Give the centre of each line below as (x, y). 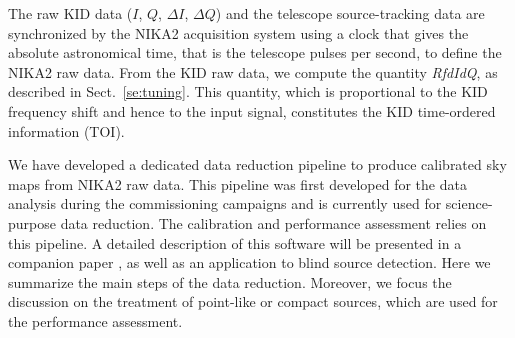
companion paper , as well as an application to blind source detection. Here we (249, 262)
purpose (32, 222)
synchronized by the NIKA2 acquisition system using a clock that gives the (238, 32)
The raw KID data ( (70, 13)
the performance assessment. (95, 320)
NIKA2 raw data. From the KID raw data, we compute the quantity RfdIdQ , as (253, 71)
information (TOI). (66, 130)
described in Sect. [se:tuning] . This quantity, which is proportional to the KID (248, 91)
